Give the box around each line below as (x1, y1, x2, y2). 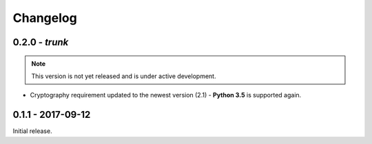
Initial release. (12, 127, 52, 135)
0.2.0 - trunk (12, 36, 69, 48)
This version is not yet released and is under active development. (31, 72, 216, 80)
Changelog (12, 10, 77, 25)
